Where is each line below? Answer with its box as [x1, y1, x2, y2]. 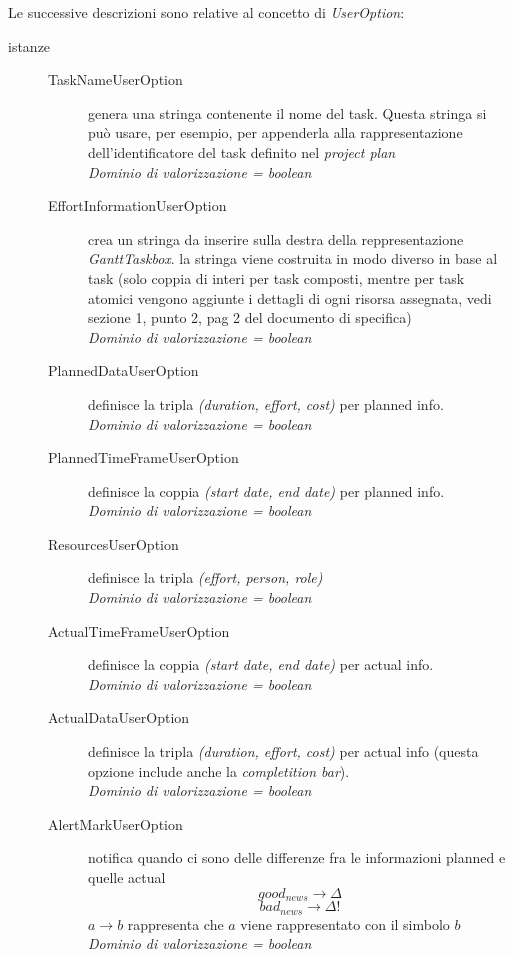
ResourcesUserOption [48, 533, 179, 554]
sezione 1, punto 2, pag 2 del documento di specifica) [88, 307, 412, 328]
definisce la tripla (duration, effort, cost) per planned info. [88, 393, 444, 414]
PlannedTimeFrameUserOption [48, 447, 239, 468]
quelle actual [88, 867, 166, 887]
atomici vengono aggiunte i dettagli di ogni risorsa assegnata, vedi [88, 287, 492, 308]
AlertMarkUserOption [48, 813, 183, 834]
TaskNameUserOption [48, 69, 183, 90]
